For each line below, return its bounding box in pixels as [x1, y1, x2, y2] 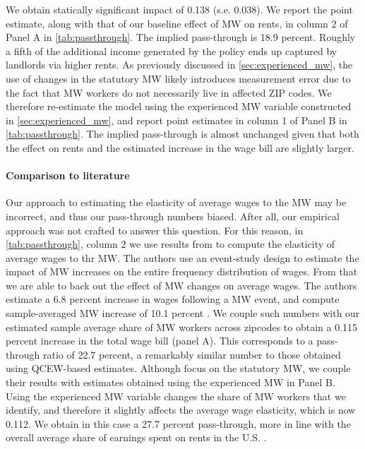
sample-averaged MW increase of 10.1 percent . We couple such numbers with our [6, 306, 360, 321]
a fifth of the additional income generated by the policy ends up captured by [6, 43, 337, 58]
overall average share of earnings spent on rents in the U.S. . [6, 430, 267, 445]
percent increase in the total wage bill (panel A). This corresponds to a [6, 333, 313, 348]
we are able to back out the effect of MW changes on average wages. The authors [6, 277, 357, 292]
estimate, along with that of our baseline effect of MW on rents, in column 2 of [6, 16, 348, 30]
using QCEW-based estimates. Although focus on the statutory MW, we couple [6, 361, 351, 376]
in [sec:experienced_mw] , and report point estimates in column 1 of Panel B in [6, 112, 347, 127]
